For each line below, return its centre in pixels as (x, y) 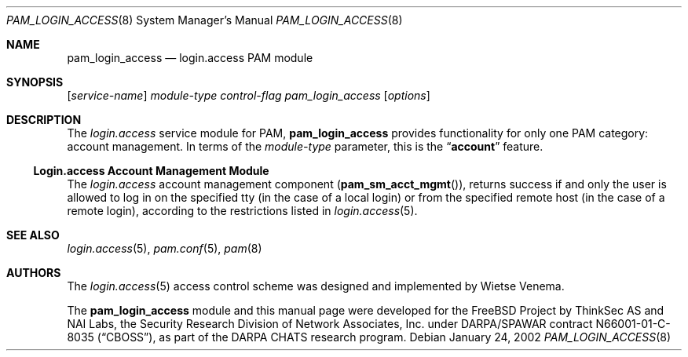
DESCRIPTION (44, 120)
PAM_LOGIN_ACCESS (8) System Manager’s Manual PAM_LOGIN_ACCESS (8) (205, 20)
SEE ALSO (33, 235)
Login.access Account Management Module (151, 171)
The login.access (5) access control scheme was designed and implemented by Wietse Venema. (316, 286)
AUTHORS (34, 273)
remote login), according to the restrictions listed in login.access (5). (242, 211)
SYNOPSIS (35, 82)
